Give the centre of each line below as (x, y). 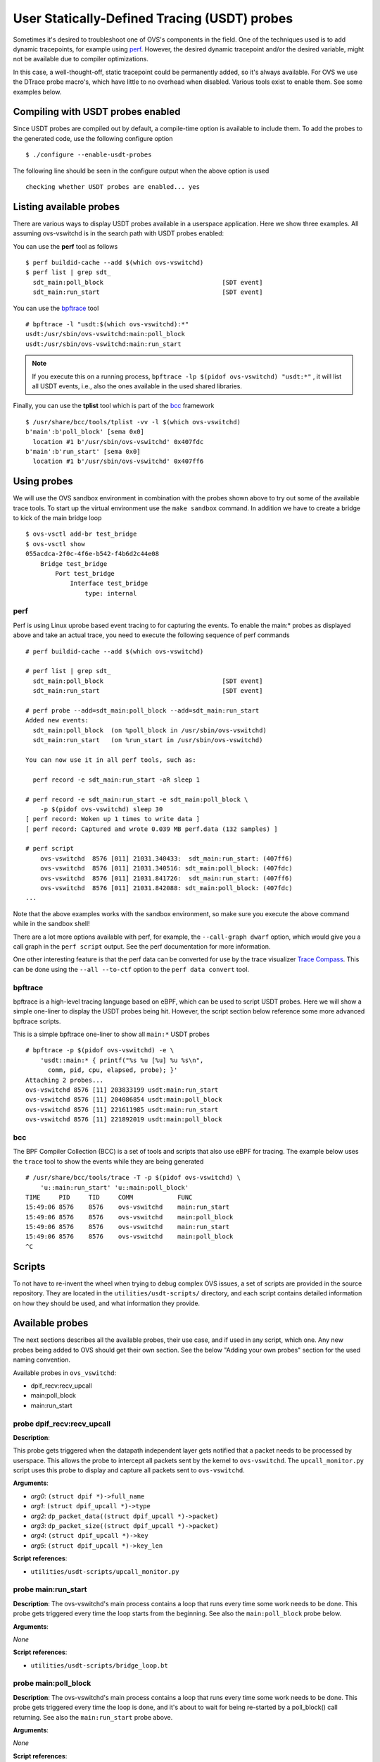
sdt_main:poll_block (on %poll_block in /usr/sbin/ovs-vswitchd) (150, 730)
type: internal (111, 593)
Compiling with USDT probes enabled (97, 112)
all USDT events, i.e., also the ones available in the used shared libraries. (137, 386)
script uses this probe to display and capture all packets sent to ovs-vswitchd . (129, 1470)
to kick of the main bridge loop (57, 517)
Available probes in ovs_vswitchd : (64, 1373)
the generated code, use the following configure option (93, 138)
